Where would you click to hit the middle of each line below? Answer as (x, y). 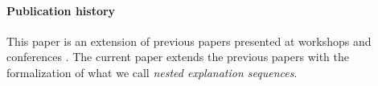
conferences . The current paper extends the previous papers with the (178, 57)
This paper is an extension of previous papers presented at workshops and (189, 41)
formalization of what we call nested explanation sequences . (152, 72)
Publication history (61, 10)
